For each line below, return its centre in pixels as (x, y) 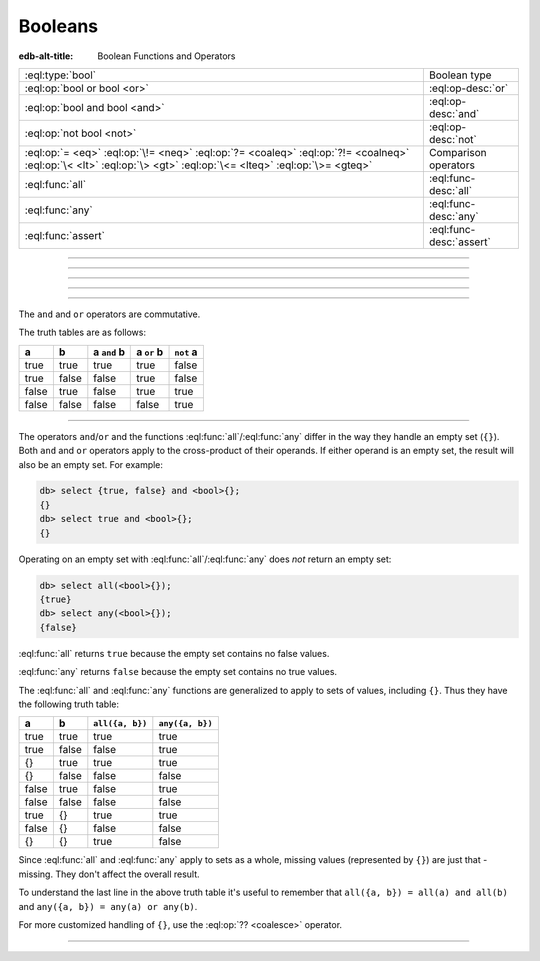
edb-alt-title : (46, 56)
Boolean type (460, 75)
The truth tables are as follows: (82, 332)
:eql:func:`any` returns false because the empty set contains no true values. (178, 672)
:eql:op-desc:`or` (468, 88)
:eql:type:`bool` (60, 75)
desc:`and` (454, 113)
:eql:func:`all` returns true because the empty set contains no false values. (174, 653)
